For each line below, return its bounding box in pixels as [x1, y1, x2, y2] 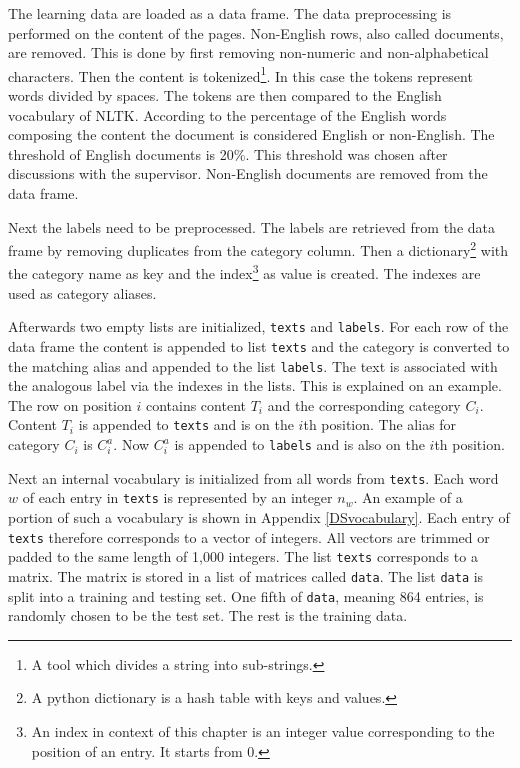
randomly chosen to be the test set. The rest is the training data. [8, 605, 408, 626]
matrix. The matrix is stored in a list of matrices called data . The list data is [8, 565, 484, 586]
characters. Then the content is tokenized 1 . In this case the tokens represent [8, 62, 473, 86]
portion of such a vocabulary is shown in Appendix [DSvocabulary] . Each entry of [8, 507, 510, 528]
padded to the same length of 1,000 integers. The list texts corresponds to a [8, 546, 478, 567]
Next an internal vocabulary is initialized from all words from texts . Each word [8, 467, 499, 488]
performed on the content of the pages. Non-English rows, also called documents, [8, 22, 504, 43]
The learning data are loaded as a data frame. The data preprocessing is [8, 3, 452, 23]
